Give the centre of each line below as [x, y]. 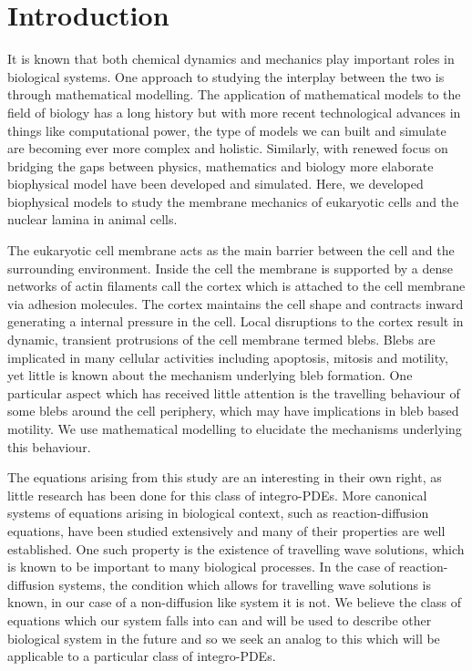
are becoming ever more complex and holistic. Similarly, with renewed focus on [228, 148]
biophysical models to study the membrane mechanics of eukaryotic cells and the [233, 201]
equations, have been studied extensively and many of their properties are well [226, 530]
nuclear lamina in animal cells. [92, 219]
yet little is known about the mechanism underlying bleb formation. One [210, 375]
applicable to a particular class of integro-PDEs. [142, 656]
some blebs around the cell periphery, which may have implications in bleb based [233, 411]
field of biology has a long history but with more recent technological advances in [234, 112]
